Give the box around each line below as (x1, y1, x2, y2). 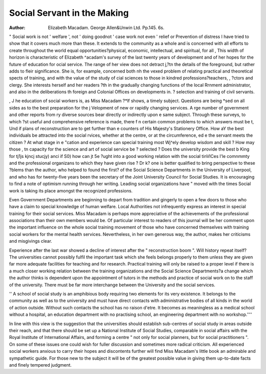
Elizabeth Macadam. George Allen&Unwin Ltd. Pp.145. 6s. (48, 25, 165, 31)
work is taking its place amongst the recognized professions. (9, 187, 133, 193)
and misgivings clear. (9, 238, 53, 244)
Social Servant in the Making (9, 7, 129, 18)
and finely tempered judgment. (9, 362, 72, 368)
